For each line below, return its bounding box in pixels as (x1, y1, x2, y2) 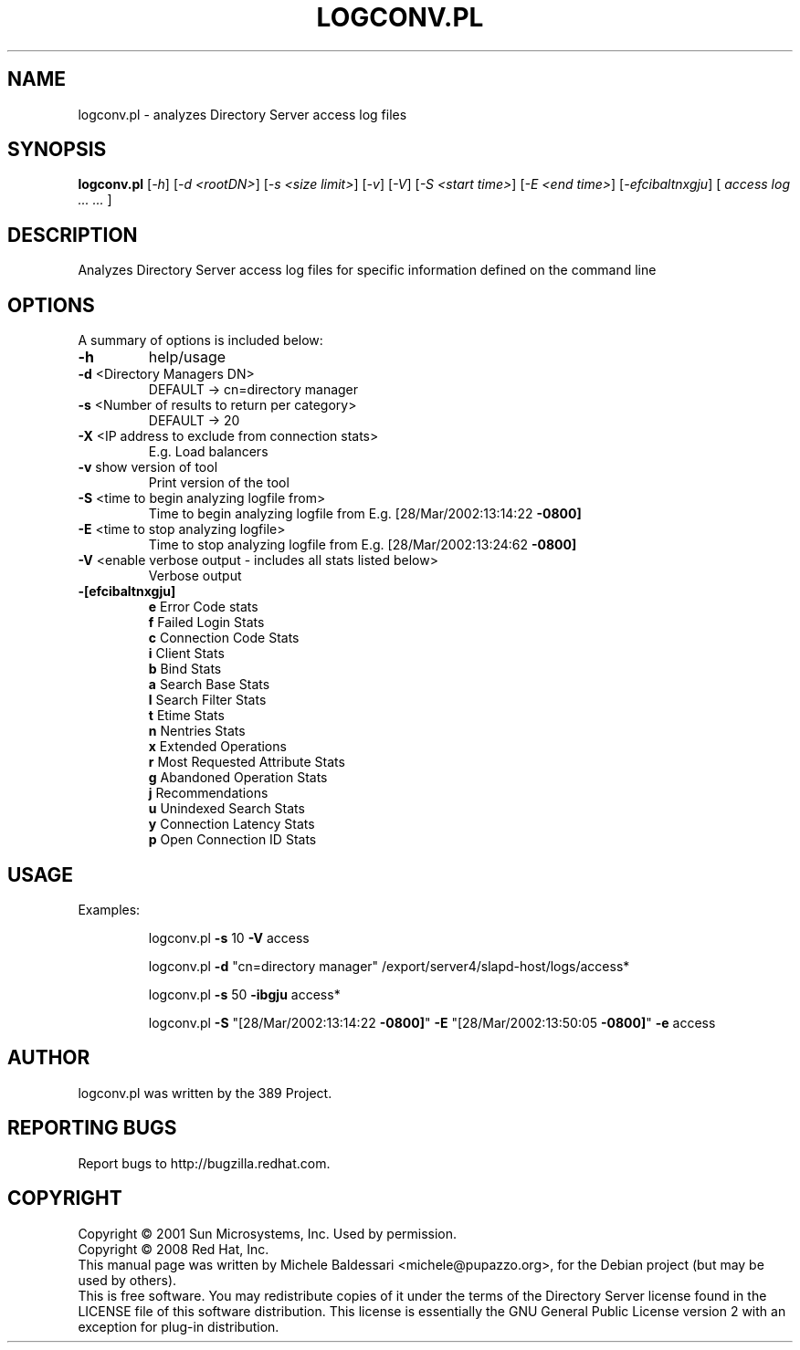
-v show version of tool (78, 459, 218, 476)
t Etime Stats (148, 707, 225, 724)
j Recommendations (148, 785, 268, 801)
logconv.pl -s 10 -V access (148, 929, 310, 946)
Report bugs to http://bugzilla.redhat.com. (78, 1155, 331, 1171)
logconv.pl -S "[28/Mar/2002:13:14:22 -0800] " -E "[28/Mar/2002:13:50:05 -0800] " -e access (148, 1014, 716, 1031)
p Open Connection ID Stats (148, 832, 317, 848)
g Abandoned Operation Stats (148, 769, 328, 786)
